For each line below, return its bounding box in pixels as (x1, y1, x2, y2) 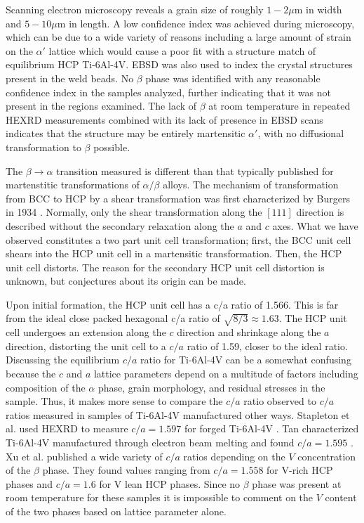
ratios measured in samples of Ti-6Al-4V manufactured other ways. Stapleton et (6, 407, 350, 422)
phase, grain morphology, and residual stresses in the (97, 380, 325, 394)
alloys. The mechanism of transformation (163, 177, 339, 192)
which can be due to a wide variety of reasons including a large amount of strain (6, 30, 351, 44)
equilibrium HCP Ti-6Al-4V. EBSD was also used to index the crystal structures (6, 57, 353, 72)
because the (6, 366, 56, 381)
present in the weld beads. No (6, 70, 134, 85)
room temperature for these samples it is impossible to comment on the (6, 490, 314, 505)
